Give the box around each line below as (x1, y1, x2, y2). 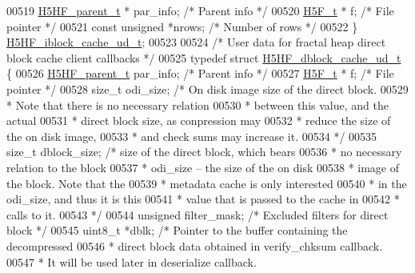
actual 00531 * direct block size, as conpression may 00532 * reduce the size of (6, 112, 391, 129)
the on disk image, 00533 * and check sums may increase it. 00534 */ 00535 (6, 127, 377, 144)
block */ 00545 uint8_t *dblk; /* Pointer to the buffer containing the (6, 222, 348, 239)
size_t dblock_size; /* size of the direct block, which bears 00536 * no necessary (6, 143, 402, 160)
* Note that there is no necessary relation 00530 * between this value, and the (6, 96, 389, 113)
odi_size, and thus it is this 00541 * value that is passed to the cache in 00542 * (6, 191, 400, 207)
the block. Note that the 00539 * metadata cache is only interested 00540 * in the (6, 175, 407, 191)
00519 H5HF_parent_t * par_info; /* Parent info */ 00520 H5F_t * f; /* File (6, 2, 394, 18)
